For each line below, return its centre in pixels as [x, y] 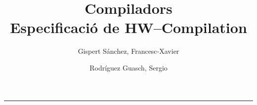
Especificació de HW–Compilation [128, 27]
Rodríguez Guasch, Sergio [128, 67]
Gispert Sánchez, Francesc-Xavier [128, 51]
